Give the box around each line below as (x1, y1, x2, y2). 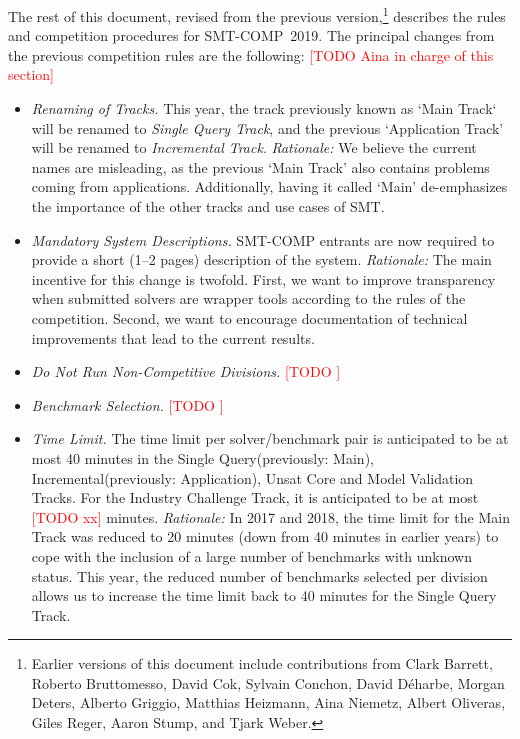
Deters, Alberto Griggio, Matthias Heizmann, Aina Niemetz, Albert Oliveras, (31, 692, 506, 713)
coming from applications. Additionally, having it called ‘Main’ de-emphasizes (31, 176, 508, 197)
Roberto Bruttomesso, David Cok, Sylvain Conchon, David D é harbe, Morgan (31, 672, 505, 693)
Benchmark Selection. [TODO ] (31, 394, 224, 415)
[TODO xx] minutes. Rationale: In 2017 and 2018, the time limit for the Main (31, 506, 510, 527)
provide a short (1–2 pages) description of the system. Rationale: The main (31, 249, 492, 270)
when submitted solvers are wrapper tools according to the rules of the (31, 288, 466, 309)
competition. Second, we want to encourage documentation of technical (31, 307, 468, 328)
